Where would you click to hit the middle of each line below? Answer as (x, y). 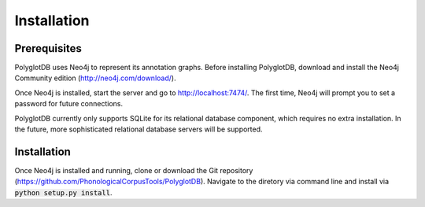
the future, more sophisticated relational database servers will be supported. (139, 129)
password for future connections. (69, 104)
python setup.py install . (63, 192)
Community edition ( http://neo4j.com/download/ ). (95, 78)
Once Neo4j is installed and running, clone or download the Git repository (134, 170)
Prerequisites (48, 48)
